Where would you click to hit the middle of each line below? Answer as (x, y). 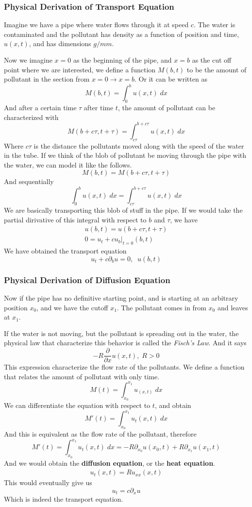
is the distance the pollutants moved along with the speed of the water (139, 145)
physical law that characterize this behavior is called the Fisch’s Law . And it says (125, 343)
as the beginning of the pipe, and (122, 60)
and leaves (233, 307)
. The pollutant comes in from (161, 307)
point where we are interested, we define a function (80, 69)
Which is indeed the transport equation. (64, 499)
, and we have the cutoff (72, 307)
